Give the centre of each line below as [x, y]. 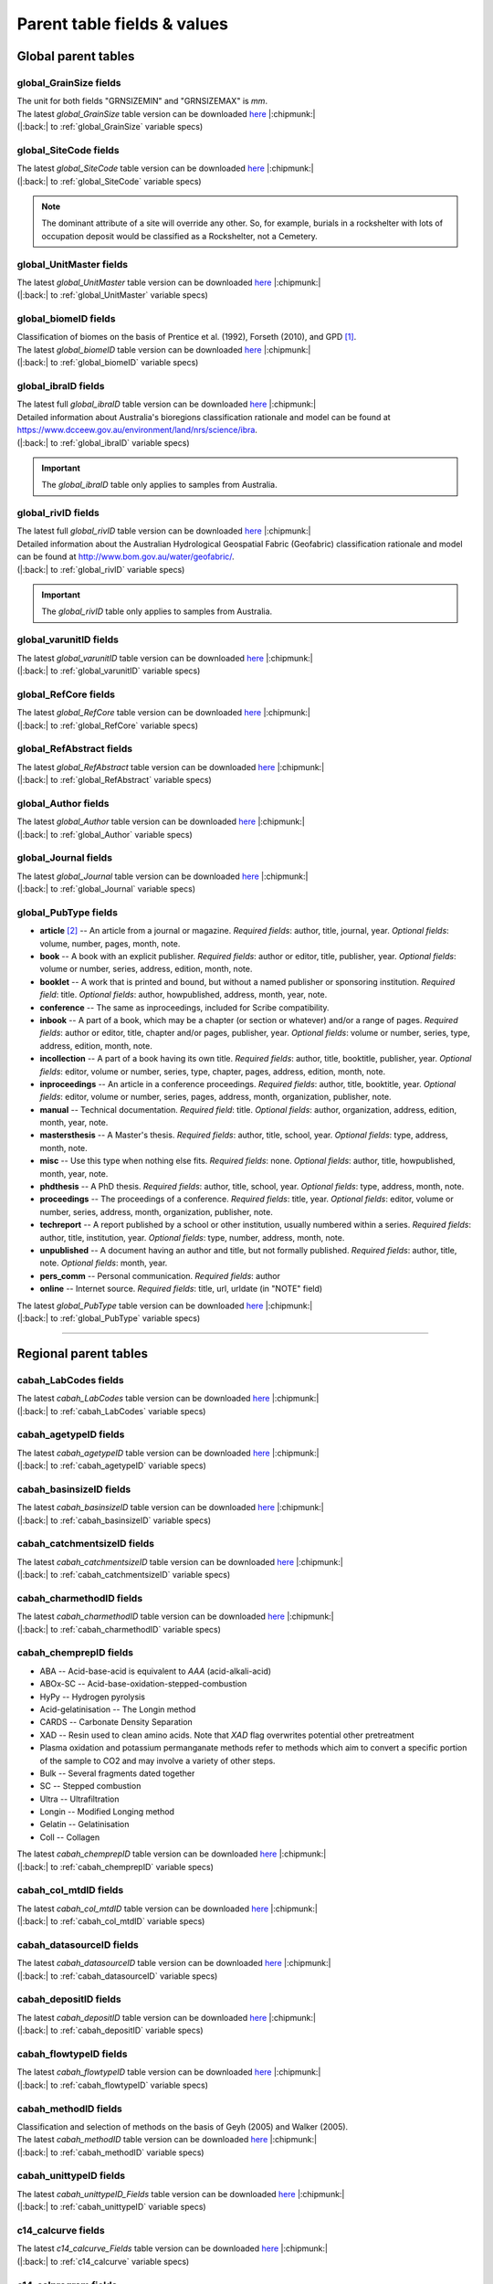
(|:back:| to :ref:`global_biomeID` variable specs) [108, 363]
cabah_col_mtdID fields [70, 1890]
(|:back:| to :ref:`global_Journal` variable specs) [106, 889]
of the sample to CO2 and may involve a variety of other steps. [157, 1761]
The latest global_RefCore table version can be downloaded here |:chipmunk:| [163, 713]
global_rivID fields [58, 513]
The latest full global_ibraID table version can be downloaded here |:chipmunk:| [167, 404]
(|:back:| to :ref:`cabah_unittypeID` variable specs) [111, 2207]
